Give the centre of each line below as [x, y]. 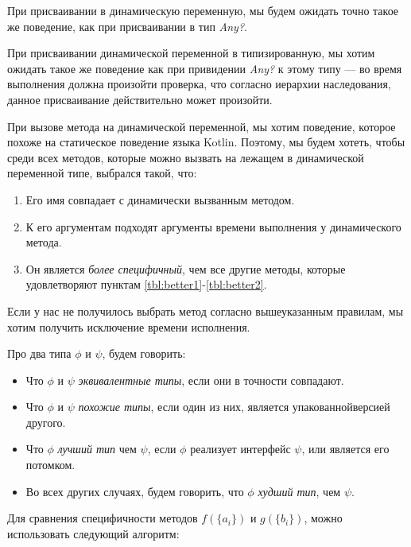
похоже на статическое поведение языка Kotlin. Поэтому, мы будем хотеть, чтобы [206, 142]
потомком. [50, 465]
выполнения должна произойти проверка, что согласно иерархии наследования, [199, 84]
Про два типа [39, 353]
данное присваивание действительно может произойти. [140, 99]
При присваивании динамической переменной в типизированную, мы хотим [191, 53]
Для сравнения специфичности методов [103, 518]
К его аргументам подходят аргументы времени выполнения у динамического [213, 226]
